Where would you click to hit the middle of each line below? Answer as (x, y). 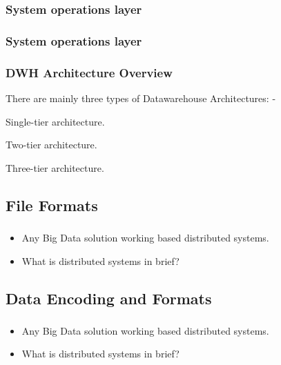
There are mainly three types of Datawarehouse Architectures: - (141, 98)
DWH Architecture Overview (89, 72)
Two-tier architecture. (51, 145)
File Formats (52, 205)
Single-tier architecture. (55, 121)
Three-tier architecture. (55, 167)
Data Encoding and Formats (109, 298)
